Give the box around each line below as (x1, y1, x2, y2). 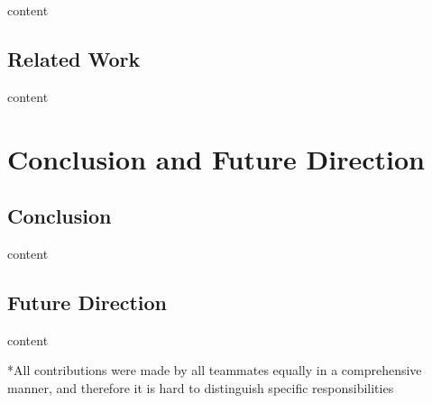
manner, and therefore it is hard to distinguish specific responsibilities (7, 378, 394, 397)
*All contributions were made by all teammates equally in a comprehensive (7, 361, 422, 380)
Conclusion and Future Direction (7, 140, 425, 177)
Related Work (7, 44, 141, 72)
